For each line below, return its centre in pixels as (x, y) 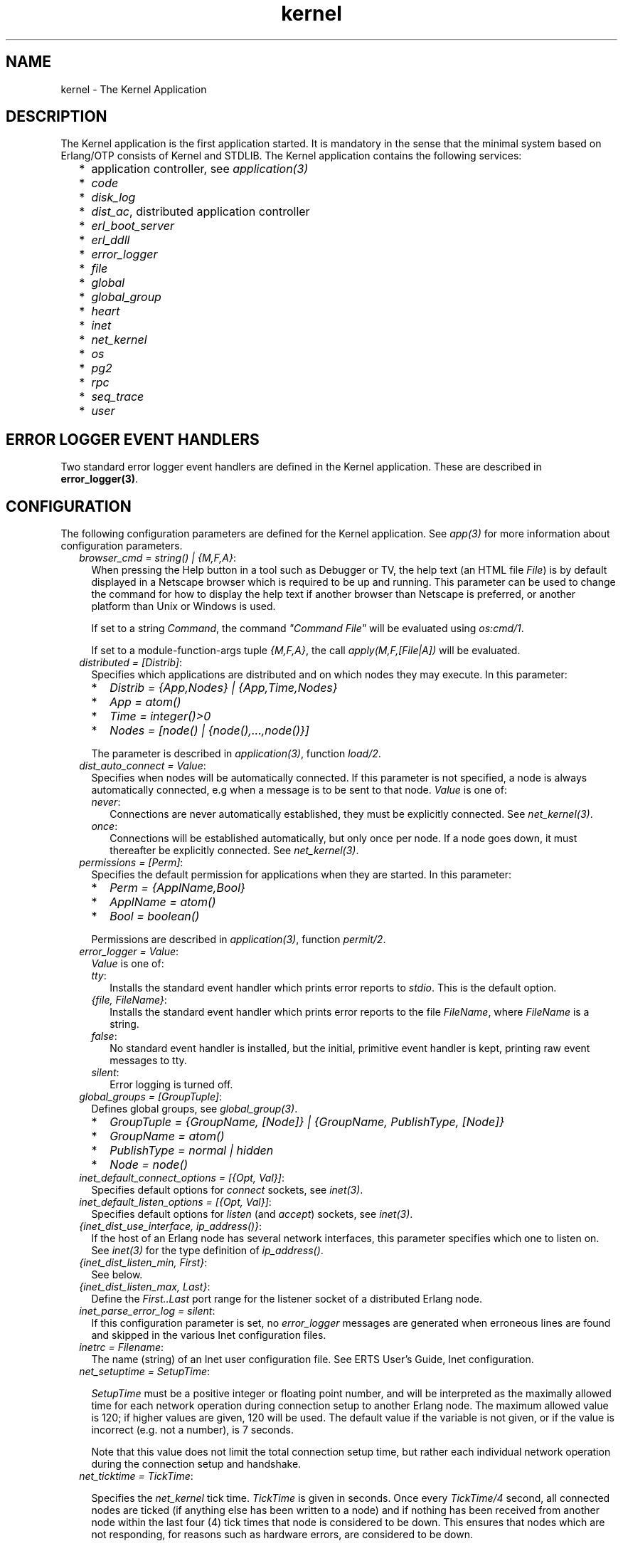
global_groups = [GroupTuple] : (151, 1097)
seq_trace (118, 397)
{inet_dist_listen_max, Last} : (145, 1287)
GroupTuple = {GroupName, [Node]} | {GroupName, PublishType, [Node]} (307, 1122)
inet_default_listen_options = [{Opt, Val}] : (175, 1202)
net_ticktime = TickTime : (136, 1476)
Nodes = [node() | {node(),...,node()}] (209, 731)
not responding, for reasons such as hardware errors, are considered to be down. (282, 1535)
